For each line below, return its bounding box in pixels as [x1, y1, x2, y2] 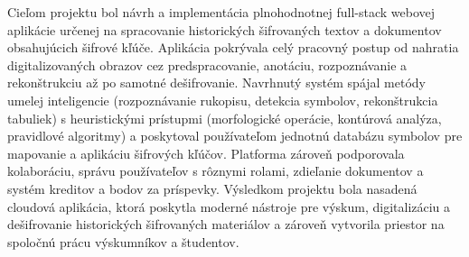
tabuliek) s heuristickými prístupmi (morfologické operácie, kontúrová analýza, [7, 108, 442, 127]
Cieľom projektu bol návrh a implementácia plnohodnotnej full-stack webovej [7, 3, 436, 21]
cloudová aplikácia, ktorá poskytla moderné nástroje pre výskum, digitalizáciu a [7, 197, 451, 216]
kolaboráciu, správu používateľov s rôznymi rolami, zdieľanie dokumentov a [7, 161, 424, 180]
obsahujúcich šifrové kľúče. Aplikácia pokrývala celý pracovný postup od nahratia [7, 38, 459, 57]
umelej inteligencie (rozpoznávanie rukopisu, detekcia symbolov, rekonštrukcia [7, 90, 438, 109]
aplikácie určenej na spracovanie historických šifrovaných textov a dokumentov [7, 20, 442, 39]
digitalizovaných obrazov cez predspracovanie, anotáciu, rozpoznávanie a [7, 55, 408, 74]
